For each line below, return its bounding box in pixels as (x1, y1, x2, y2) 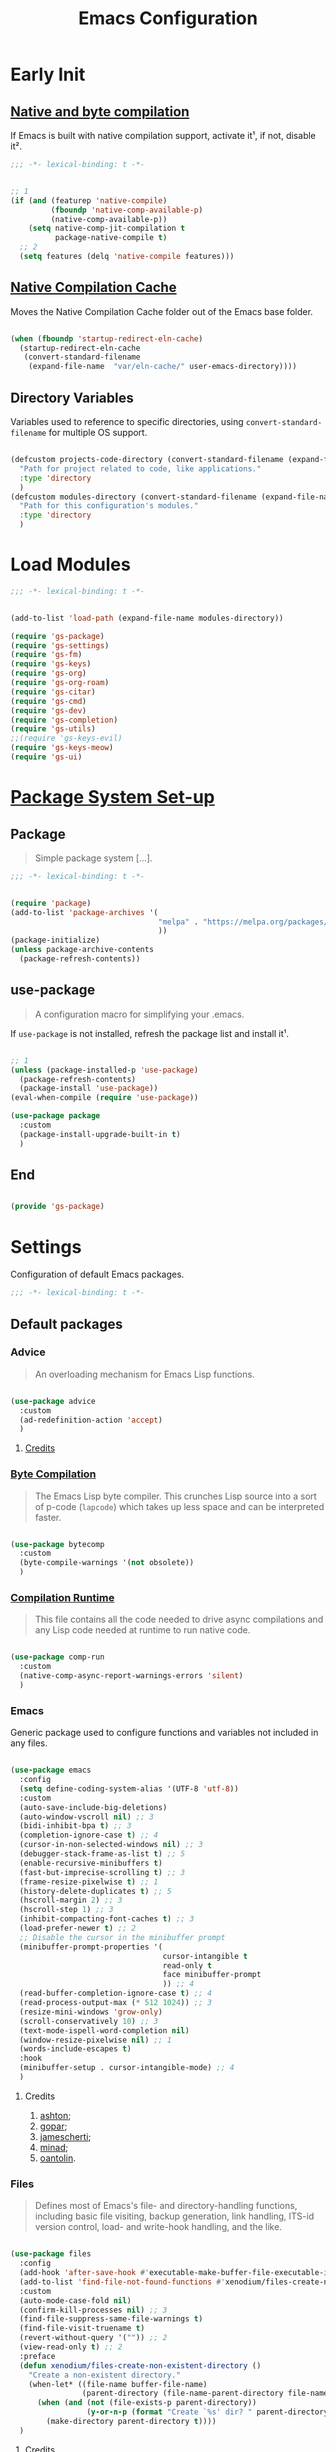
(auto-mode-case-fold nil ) (19, 2295, 132, 2306)
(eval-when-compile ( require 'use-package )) (10, 1093, 199, 1103)
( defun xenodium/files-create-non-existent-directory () (19, 2360, 262, 2371)
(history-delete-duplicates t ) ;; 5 (19, 1886, 172, 1896)
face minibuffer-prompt (162, 1970, 262, 1980)
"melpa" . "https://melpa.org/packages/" (158, 917, 333, 927)
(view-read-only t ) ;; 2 (19, 2342, 123, 2352)
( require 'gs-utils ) (10, 724, 97, 734)
